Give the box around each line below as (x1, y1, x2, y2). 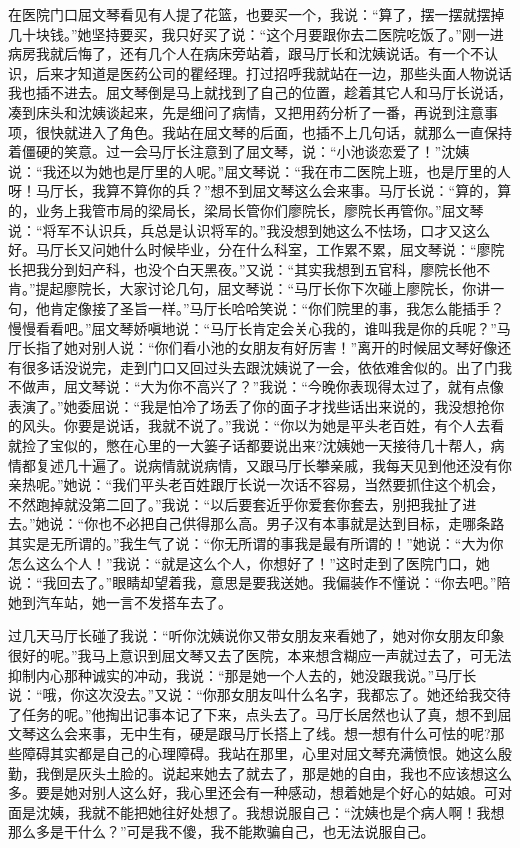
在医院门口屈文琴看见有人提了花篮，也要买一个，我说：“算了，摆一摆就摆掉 (8, 4, 505, 24)
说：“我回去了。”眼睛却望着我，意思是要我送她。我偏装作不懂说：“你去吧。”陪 (8, 572, 511, 593)
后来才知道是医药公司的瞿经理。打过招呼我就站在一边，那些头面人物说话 (35, 62, 512, 83)
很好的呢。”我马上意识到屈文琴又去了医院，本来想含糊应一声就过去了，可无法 (8, 645, 512, 665)
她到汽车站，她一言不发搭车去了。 (8, 591, 232, 612)
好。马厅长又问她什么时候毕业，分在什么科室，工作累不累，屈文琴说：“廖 (8, 239, 491, 260)
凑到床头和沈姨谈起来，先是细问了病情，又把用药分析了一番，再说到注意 (8, 101, 484, 122)
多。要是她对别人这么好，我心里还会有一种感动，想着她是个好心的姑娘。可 (8, 782, 498, 803)
